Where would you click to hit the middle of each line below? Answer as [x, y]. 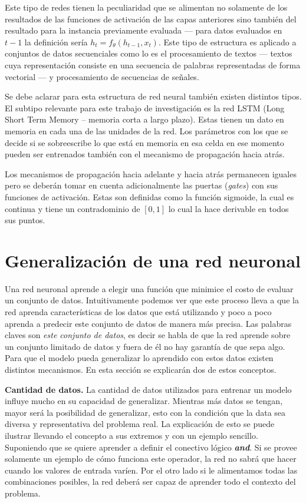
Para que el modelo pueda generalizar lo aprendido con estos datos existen [139, 358]
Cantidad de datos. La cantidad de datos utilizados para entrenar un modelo [148, 389]
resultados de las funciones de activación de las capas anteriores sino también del [151, 19]
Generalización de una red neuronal [153, 260]
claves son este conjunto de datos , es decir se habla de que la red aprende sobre [148, 335]
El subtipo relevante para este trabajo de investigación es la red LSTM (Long [145, 107]
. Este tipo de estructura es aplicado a [227, 42]
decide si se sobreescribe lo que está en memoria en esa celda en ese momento [144, 142]
